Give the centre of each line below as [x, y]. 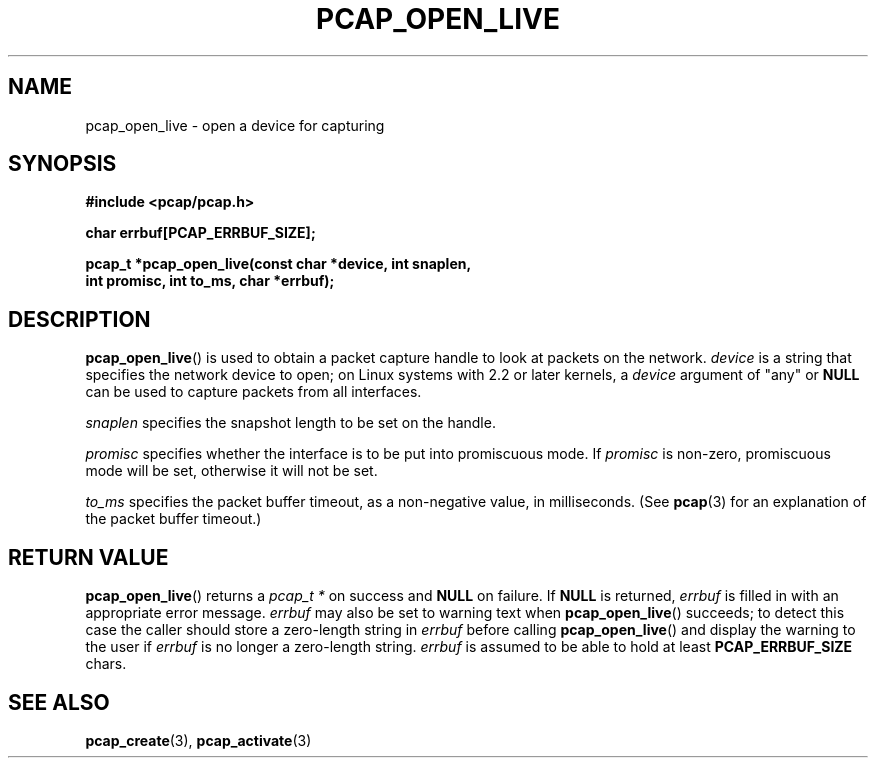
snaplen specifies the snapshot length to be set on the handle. [290, 423]
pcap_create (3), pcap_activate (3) [198, 740]
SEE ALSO [59, 702]
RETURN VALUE [88, 557]
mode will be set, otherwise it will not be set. [231, 471]
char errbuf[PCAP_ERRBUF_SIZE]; [200, 233]
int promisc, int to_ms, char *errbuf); [210, 281]
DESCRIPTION [79, 319]
